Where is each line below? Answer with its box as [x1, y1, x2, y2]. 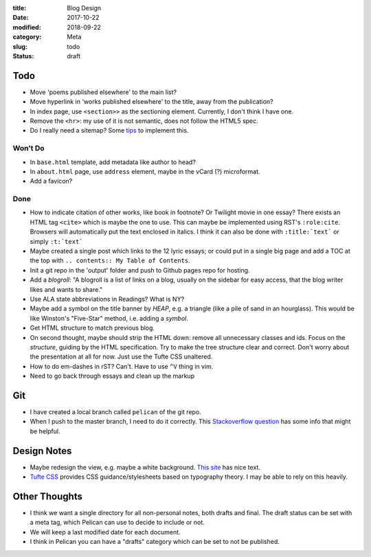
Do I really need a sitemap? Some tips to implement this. [30, 126, 189, 135]
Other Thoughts [12, 490, 82, 502]
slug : [12, 42, 27, 51]
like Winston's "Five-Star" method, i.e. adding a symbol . [30, 314, 189, 322]
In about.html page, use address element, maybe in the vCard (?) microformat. [30, 167, 260, 175]
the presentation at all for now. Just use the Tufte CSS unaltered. [30, 352, 213, 361]
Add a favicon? [30, 177, 73, 185]
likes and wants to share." [30, 285, 103, 293]
